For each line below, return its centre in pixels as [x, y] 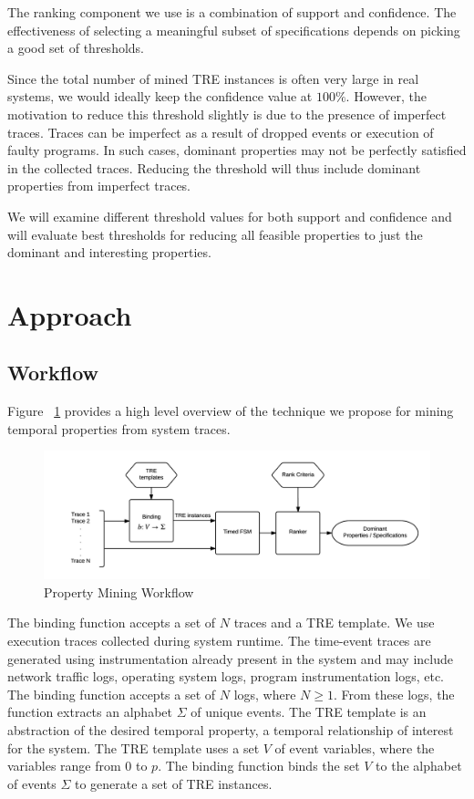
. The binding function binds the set [259, 766]
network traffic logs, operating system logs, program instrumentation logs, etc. [226, 676]
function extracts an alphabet [90, 712]
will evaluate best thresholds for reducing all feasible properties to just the [215, 234]
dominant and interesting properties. [109, 252]
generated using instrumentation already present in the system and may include [230, 658]
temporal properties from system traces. [119, 428]
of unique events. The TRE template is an [309, 712]
